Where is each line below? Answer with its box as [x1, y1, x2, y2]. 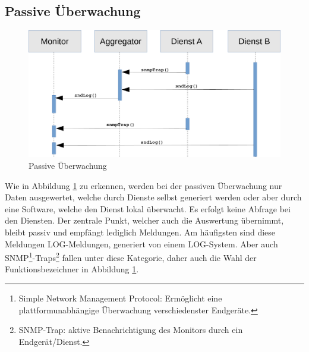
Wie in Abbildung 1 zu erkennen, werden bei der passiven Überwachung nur [5, 179, 282, 191]
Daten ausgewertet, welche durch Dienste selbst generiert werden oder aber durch [5, 191, 302, 203]
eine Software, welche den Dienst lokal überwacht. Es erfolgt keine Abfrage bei [5, 202, 291, 215]
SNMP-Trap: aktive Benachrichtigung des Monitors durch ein [18, 323, 243, 336]
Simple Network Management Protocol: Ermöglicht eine [18, 292, 222, 304]
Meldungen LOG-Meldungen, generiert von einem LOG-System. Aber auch [5, 237, 278, 250]
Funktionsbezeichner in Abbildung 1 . [5, 263, 139, 275]
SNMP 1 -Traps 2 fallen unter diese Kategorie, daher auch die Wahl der [5, 250, 257, 263]
